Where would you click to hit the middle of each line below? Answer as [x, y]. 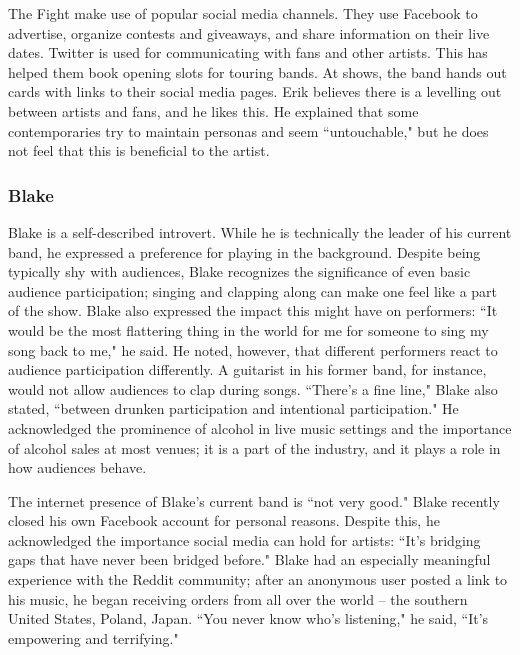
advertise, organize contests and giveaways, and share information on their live [249, 32]
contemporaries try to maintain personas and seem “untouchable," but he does [248, 130]
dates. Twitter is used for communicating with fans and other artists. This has [248, 52]
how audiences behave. [77, 467]
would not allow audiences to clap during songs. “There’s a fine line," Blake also [253, 388]
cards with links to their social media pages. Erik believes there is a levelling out [255, 91]
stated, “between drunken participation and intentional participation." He [233, 408]
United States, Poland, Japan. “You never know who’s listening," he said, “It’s [248, 618]
